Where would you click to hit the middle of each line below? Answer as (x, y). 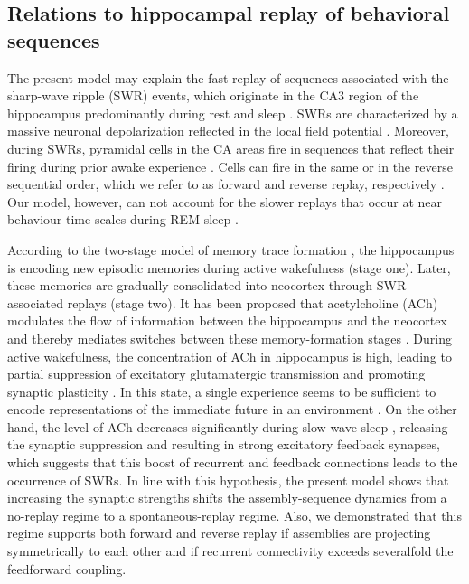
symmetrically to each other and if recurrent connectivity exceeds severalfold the (230, 551)
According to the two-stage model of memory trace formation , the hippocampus (231, 249)
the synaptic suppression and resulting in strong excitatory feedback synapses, (224, 444)
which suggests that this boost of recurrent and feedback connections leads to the (233, 462)
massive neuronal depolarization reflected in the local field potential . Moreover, (228, 131)
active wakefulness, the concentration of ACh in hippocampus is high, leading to (230, 356)
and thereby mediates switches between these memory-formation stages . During (230, 338)
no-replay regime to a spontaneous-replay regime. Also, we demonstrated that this (234, 515)
